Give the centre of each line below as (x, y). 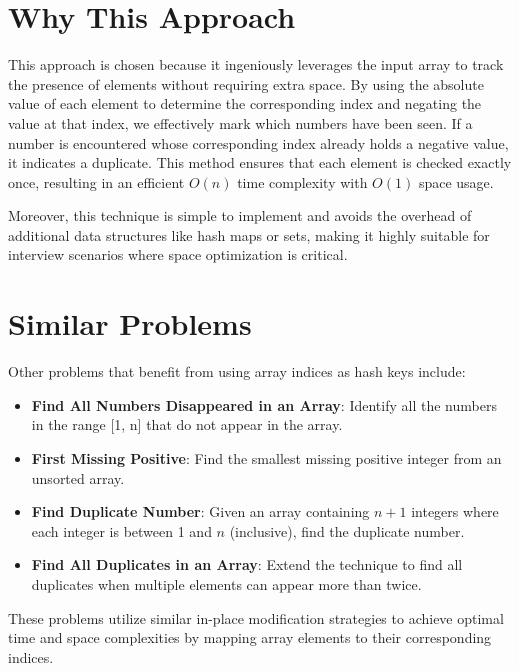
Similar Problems (130, 323)
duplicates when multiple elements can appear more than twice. (226, 583)
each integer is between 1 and (121, 530)
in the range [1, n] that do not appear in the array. (187, 424)
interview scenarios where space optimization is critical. (178, 254)
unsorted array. (78, 477)
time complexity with (302, 181)
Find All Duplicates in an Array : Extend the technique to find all (247, 564)
